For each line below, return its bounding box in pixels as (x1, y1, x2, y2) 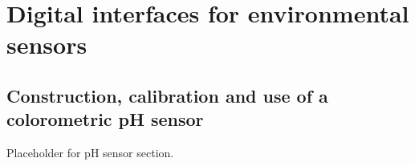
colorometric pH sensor (6, 107, 204, 132)
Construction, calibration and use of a (6, 83, 328, 107)
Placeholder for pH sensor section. (6, 144, 174, 161)
